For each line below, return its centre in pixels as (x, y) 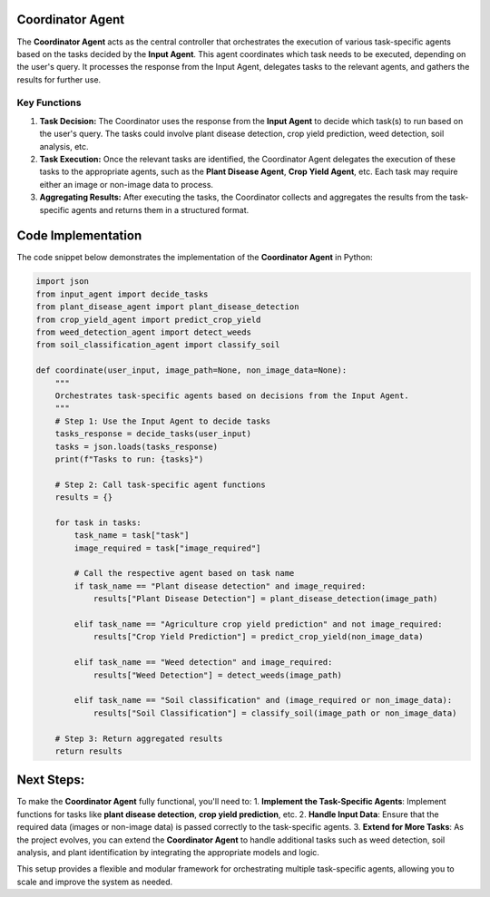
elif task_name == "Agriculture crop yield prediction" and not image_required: (259, 624)
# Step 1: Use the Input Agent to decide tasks (163, 421)
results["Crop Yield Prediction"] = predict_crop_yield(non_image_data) (258, 637)
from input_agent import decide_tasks (122, 294)
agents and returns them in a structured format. (160, 210)
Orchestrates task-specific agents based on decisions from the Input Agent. (232, 395)
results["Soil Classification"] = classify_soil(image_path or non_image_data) (275, 713)
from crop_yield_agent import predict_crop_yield (148, 319)
